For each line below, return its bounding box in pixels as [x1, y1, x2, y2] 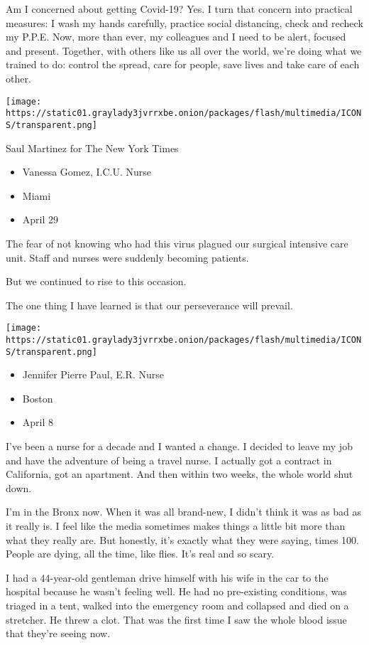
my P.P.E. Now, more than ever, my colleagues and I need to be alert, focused [6, 29, 346, 44]
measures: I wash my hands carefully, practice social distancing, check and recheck [6, 15, 363, 30]
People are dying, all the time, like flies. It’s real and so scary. [6, 546, 275, 561]
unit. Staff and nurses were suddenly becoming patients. [6, 250, 249, 265]
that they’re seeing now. [6, 626, 111, 641]
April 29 [22, 212, 59, 227]
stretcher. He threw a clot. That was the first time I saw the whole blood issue [6, 612, 347, 627]
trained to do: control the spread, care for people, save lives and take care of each [6, 57, 360, 72]
